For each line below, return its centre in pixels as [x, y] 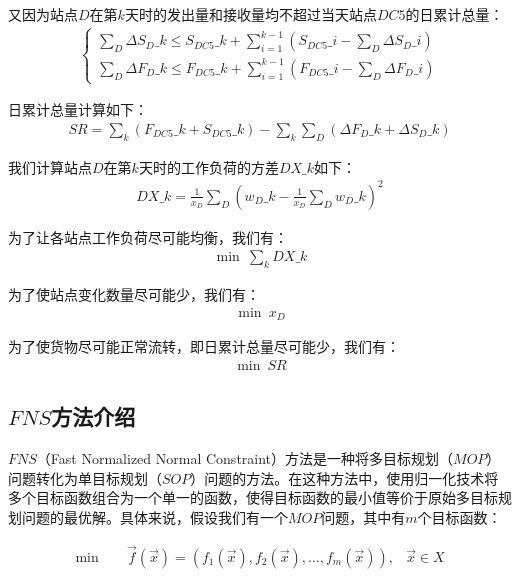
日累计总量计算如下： [78, 109]
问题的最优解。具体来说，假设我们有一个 [154, 516]
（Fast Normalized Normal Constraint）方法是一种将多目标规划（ [245, 458]
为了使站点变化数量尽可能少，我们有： [134, 294]
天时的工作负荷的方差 [208, 166]
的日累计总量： [454, 14]
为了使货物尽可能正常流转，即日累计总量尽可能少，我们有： [204, 346]
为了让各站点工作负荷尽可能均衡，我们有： [148, 236]
